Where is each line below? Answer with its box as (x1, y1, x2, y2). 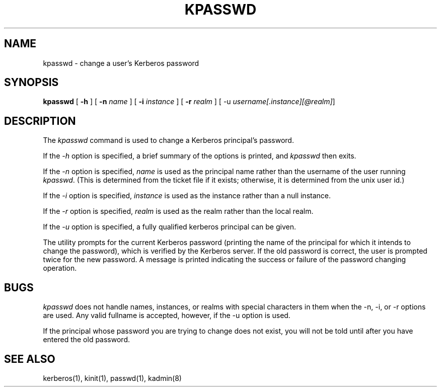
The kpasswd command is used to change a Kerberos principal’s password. (43, 136, 294, 145)
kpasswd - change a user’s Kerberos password (43, 58, 199, 67)
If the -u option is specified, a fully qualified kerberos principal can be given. (43, 222, 296, 231)
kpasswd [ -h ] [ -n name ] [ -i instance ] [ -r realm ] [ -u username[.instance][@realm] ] (43, 97, 335, 106)
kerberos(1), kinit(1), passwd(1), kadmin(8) (43, 373, 182, 382)
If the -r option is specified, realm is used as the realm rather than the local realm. (43, 207, 314, 216)
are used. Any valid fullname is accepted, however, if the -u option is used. (43, 311, 290, 320)
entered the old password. (43, 335, 130, 344)
